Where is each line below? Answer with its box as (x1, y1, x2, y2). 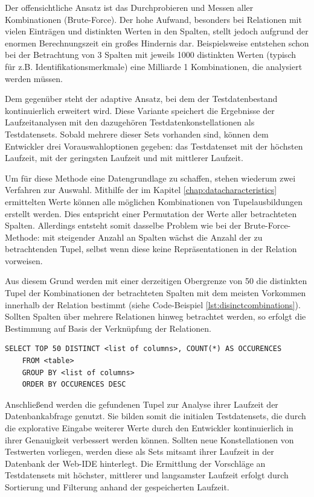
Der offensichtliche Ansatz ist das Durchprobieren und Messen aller (5, 1, 254, 13)
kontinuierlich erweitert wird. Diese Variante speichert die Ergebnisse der (5, 104, 275, 116)
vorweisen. (5, 254, 43, 267)
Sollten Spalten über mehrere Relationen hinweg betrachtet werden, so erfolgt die (5, 310, 306, 323)
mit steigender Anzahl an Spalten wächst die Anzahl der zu (42, 230, 263, 243)
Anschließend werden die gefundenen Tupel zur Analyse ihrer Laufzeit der (5, 397, 278, 410)
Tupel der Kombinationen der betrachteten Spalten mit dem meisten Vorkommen (5, 286, 306, 299)
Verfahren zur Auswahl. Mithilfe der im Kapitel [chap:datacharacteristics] (5, 183, 277, 196)
